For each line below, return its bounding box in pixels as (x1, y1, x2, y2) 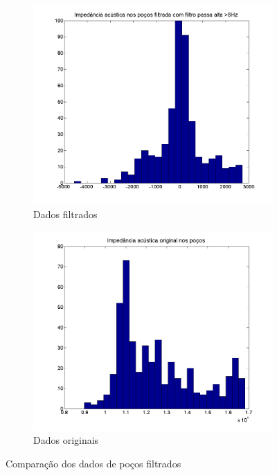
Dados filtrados (33, 207, 98, 222)
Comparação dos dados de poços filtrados (6, 456, 181, 470)
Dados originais (33, 433, 99, 447)
